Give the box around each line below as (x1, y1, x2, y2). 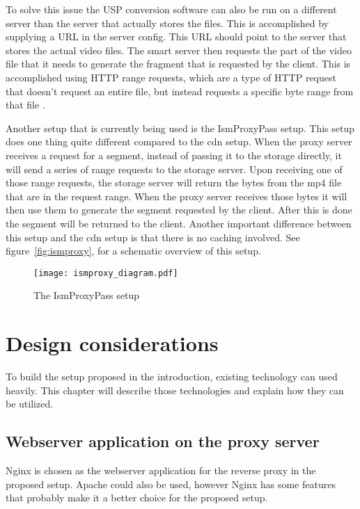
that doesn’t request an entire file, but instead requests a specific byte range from (6, 83, 354, 98)
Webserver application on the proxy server (6, 430, 320, 452)
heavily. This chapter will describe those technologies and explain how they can (6, 382, 344, 397)
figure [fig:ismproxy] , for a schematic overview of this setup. (6, 243, 261, 258)
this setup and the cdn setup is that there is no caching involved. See (6, 229, 300, 244)
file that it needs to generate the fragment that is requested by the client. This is (6, 56, 351, 71)
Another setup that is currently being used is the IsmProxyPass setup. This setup (6, 120, 355, 135)
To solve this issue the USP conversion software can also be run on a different (6, 2, 337, 16)
